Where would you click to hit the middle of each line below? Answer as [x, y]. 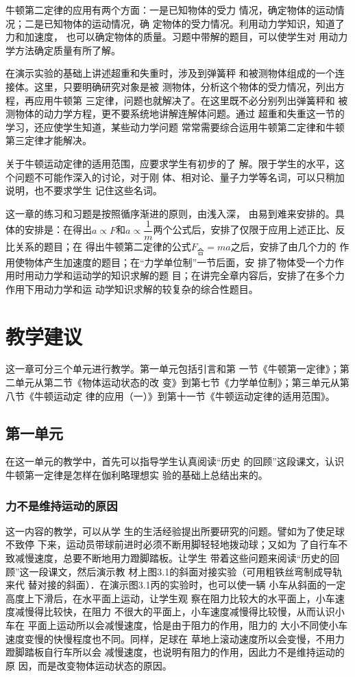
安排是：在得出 [58, 229]
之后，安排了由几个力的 [283, 247]
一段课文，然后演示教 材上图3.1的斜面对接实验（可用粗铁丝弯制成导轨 [186, 571]
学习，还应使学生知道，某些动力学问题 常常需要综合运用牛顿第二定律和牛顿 [175, 127]
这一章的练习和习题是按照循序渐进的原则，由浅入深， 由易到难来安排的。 [170, 213]
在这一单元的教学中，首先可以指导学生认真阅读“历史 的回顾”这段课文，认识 [175, 461]
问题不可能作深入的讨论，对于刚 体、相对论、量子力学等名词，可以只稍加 [180, 177]
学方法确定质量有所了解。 [63, 50]
